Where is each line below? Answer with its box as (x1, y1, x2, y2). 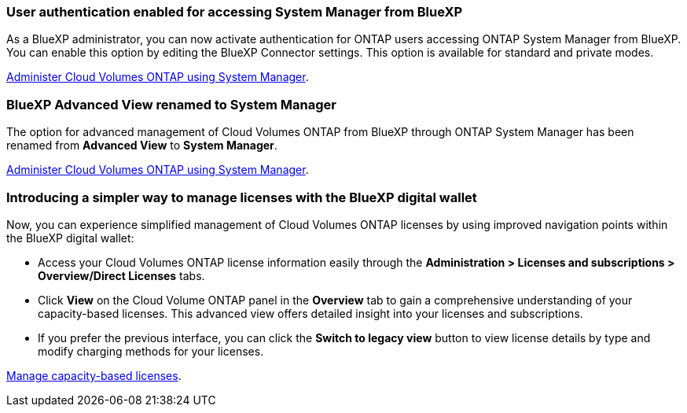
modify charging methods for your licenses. (38, 344, 264, 358)
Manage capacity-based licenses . (6, 368, 182, 382)
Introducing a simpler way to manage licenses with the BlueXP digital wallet (6, 189, 477, 205)
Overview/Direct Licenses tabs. (38, 268, 205, 282)
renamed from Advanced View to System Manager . (6, 138, 277, 153)
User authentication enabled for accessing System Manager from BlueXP (6, 4, 463, 20)
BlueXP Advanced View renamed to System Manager (6, 96, 336, 112)
